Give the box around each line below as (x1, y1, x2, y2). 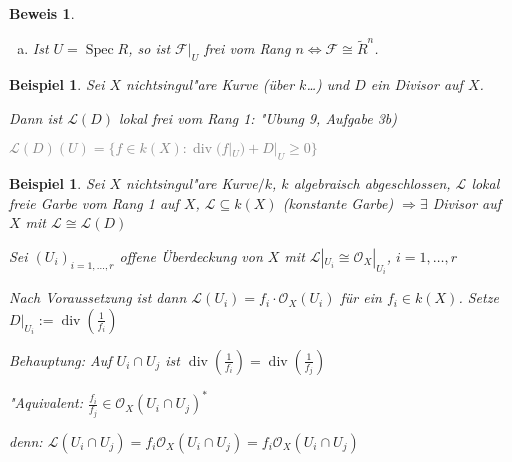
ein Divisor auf (370, 74, 463, 95)
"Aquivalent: (9, 392, 83, 413)
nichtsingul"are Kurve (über (126, 74, 295, 95)
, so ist (128, 38, 171, 59)
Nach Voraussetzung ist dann (9, 287, 187, 308)
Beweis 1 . (9, 3, 75, 23)
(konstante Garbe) (282, 192, 394, 213)
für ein (340, 287, 382, 308)
